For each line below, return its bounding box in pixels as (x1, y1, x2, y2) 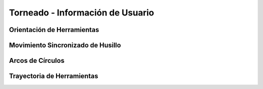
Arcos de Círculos (9, 57, 65, 65)
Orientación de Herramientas (9, 26, 99, 34)
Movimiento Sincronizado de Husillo (9, 41, 121, 49)
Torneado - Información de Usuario (9, 7, 154, 18)
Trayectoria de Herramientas (9, 72, 98, 80)
